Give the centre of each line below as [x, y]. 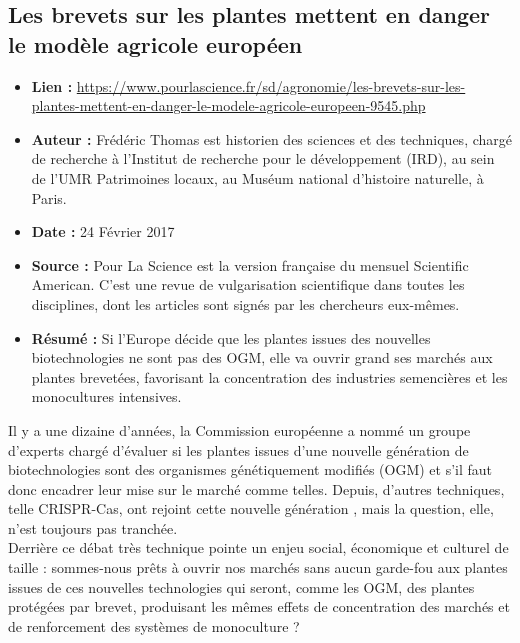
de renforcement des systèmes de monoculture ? [154, 625]
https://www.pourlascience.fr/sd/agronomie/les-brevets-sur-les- [271, 85]
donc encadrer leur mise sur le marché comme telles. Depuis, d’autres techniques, [256, 488]
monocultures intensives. [106, 396]
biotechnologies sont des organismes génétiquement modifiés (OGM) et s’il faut [250, 469]
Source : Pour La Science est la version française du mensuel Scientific [250, 264]
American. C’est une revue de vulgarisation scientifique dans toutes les [248, 284]
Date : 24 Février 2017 [103, 231]
